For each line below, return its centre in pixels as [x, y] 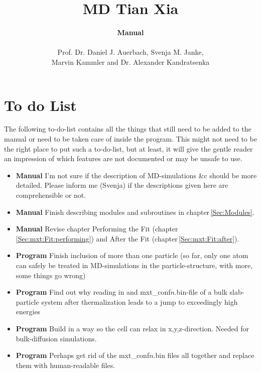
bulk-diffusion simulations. [56, 338]
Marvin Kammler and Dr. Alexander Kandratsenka [130, 61]
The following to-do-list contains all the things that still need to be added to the [128, 129]
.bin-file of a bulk [201, 292]
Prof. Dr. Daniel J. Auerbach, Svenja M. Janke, [130, 52]
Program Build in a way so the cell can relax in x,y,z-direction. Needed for [132, 328]
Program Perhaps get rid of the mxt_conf [83, 355]
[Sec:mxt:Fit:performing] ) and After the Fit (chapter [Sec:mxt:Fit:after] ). [127, 238]
